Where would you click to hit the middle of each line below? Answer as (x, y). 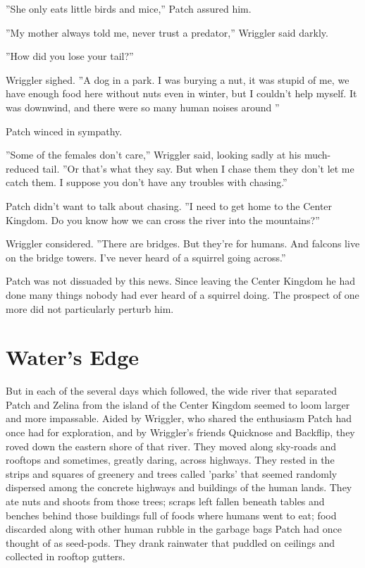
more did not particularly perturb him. (90, 308)
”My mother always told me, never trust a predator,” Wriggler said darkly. (167, 32)
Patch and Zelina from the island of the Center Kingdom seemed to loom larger (178, 404)
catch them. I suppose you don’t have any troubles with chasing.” (147, 182)
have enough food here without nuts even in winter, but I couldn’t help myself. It (181, 93)
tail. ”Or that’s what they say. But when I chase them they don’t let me (198, 168)
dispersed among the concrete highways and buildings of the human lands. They (179, 487)
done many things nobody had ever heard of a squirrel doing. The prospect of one (182, 294)
